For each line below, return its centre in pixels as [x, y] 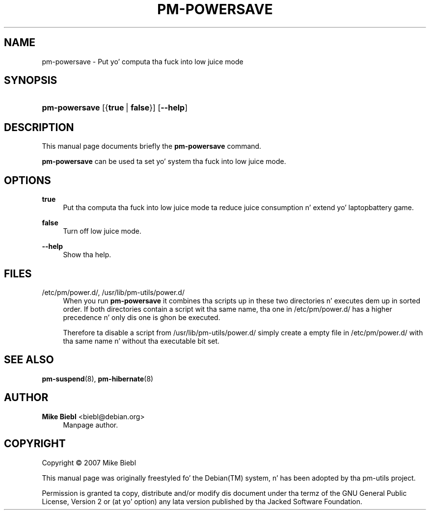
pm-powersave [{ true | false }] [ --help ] [115, 108]
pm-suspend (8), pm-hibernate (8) [98, 379]
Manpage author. [91, 425]
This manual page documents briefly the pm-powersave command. [152, 146]
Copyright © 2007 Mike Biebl [89, 462]
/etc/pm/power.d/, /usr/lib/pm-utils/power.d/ [113, 292]
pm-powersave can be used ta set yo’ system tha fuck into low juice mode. [164, 162]
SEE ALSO [29, 360]
